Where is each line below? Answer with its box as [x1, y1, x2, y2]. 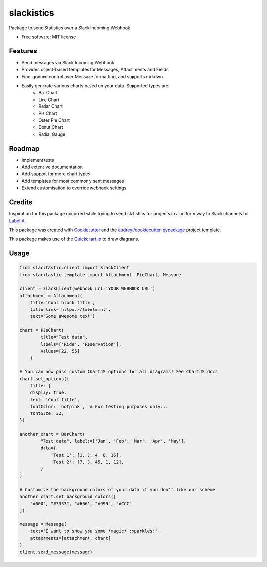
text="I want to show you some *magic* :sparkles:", [30, 528, 161, 534]
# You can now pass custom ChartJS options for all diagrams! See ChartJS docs [19, 369, 218, 375]
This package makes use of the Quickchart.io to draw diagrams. [9, 236, 139, 242]
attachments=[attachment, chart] [30, 535, 111, 541]
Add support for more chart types [21, 171, 90, 177]
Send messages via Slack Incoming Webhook [21, 59, 115, 65]
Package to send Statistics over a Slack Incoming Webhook [9, 25, 131, 31]
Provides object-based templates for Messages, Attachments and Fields [21, 67, 169, 73]
